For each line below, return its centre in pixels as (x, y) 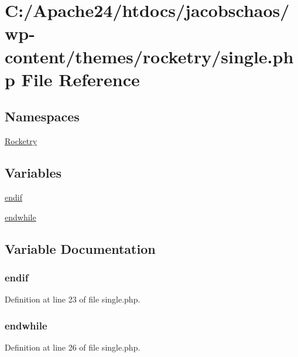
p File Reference (72, 79)
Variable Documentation (80, 248)
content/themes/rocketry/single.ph (149, 56)
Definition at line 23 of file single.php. (73, 299)
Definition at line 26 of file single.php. (73, 347)
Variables (33, 173)
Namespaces (42, 116)
